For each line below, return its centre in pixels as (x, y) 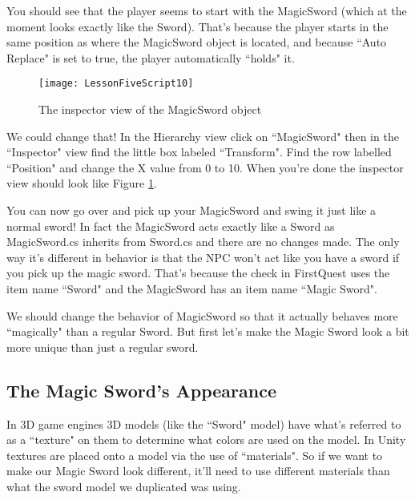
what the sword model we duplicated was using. (124, 486)
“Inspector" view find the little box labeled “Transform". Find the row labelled (199, 152)
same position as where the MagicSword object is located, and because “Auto (197, 42)
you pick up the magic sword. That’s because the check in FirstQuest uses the (198, 273)
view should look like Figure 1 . (82, 183)
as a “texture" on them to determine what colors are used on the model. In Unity (206, 440)
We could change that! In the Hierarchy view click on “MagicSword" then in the (203, 136)
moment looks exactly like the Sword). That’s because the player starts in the (197, 26)
